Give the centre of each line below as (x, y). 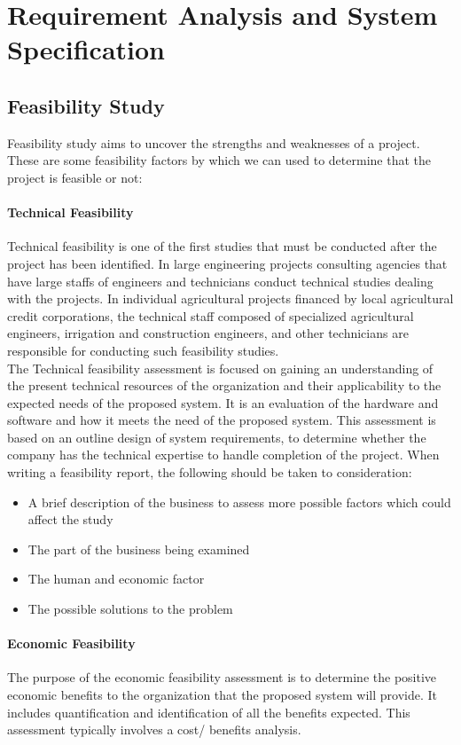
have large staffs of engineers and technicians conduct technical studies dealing (220, 281)
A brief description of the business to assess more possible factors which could (239, 502)
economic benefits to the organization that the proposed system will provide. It (222, 695)
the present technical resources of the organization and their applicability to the (224, 385)
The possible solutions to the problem (130, 609)
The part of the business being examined (139, 549)
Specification (86, 49)
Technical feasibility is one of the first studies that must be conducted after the (222, 246)
